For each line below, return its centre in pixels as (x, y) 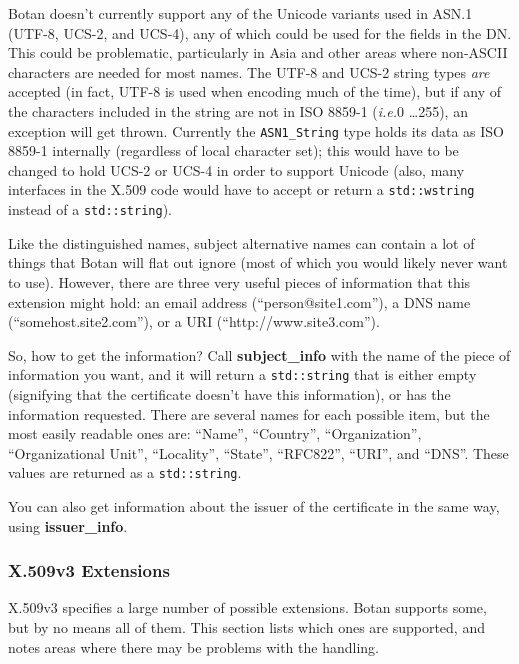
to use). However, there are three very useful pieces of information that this (239, 281)
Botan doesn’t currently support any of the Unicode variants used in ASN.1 (240, 13)
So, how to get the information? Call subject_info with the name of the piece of (259, 354)
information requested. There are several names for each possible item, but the (249, 413)
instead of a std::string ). (90, 209)
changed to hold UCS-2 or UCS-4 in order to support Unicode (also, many (236, 169)
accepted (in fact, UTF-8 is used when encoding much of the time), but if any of (255, 91)
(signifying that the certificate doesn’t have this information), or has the (229, 393)
